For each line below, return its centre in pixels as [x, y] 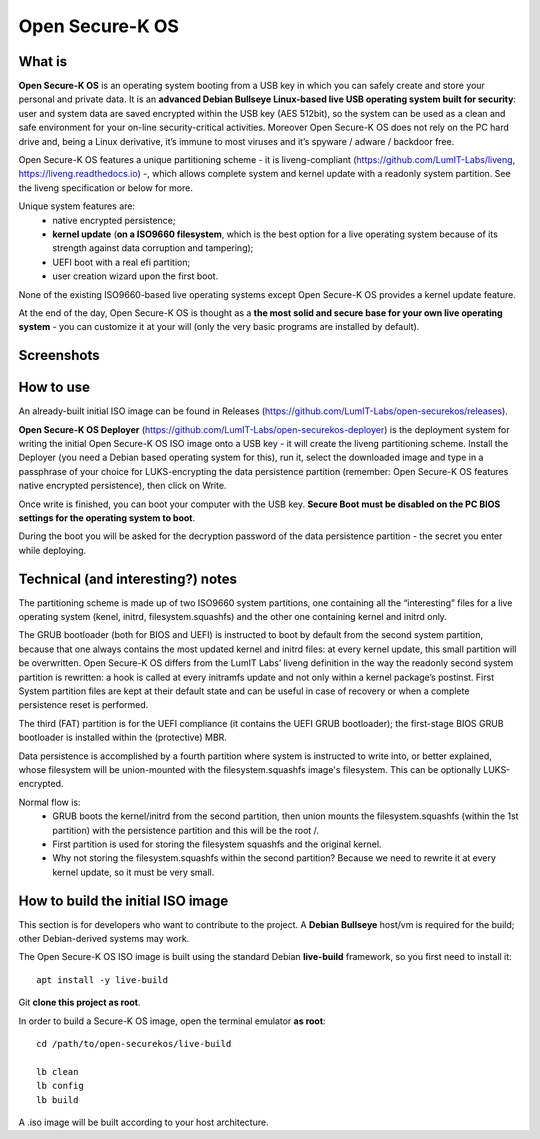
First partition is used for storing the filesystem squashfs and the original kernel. [217, 844]
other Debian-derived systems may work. [104, 938]
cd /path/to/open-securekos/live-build [134, 1043]
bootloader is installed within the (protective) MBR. [122, 737]
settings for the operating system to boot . [106, 517]
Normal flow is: [49, 802]
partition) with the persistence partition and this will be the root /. [186, 830]
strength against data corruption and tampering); [153, 248]
